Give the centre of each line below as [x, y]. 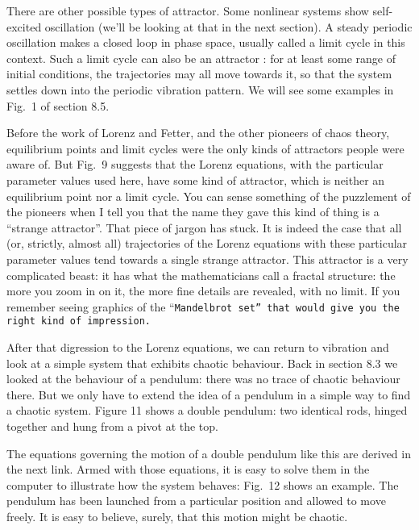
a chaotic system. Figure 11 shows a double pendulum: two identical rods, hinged [207, 410]
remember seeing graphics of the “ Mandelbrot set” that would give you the [203, 306]
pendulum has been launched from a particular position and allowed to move [196, 501]
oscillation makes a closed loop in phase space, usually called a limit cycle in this [206, 42]
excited [24, 26]
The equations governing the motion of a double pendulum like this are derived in [209, 453]
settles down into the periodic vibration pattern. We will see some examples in [200, 89]
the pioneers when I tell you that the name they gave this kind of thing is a [193, 212]
